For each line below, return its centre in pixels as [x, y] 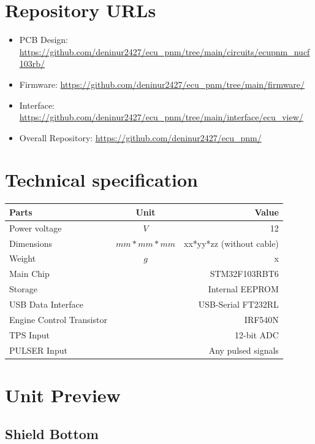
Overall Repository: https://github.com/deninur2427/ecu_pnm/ [140, 137]
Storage [23, 289]
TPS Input [29, 334]
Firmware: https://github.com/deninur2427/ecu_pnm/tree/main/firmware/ [162, 84]
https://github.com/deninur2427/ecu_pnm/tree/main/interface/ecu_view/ [161, 117]
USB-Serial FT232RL [238, 304]
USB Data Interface [46, 304]
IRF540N [261, 319]
